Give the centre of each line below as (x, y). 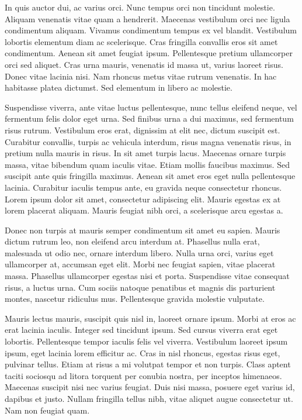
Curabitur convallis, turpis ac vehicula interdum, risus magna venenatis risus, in (148, 141)
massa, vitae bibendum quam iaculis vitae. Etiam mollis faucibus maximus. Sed (147, 164)
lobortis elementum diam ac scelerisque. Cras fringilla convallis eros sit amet (141, 41)
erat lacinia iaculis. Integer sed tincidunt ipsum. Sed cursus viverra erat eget (141, 330)
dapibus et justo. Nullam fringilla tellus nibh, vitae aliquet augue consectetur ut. (149, 398)
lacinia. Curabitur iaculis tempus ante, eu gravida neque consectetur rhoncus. (143, 187)
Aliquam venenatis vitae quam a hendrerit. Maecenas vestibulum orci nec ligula (147, 18)
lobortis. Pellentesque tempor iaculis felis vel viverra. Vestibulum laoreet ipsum (146, 341)
